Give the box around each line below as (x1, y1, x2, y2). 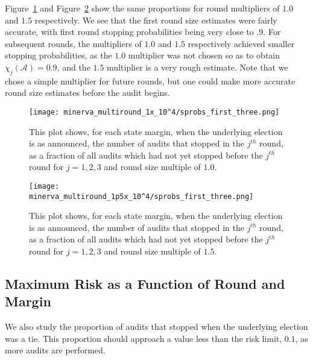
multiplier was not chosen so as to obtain (128, 49, 280, 62)
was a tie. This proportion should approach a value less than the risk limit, (5, 332, 282, 344)
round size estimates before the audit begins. (5, 86, 170, 99)
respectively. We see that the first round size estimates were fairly (34, 13, 277, 26)
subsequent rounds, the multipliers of (5, 37, 142, 49)
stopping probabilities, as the (5, 49, 112, 62)
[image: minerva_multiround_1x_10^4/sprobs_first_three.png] (29, 107, 280, 116)
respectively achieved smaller (188, 37, 295, 49)
